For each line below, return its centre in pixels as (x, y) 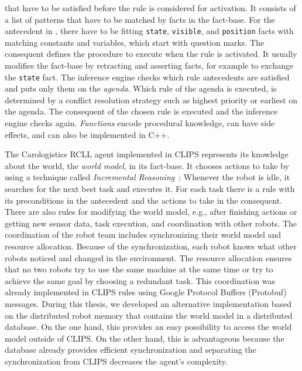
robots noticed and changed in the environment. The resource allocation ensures (148, 257)
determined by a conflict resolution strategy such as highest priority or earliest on (151, 100)
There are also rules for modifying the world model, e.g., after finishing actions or (151, 212)
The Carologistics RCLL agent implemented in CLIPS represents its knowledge (147, 154)
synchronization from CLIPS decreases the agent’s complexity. (116, 361)
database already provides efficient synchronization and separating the (131, 350)
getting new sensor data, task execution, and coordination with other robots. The (151, 223)
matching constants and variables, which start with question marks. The (135, 42)
